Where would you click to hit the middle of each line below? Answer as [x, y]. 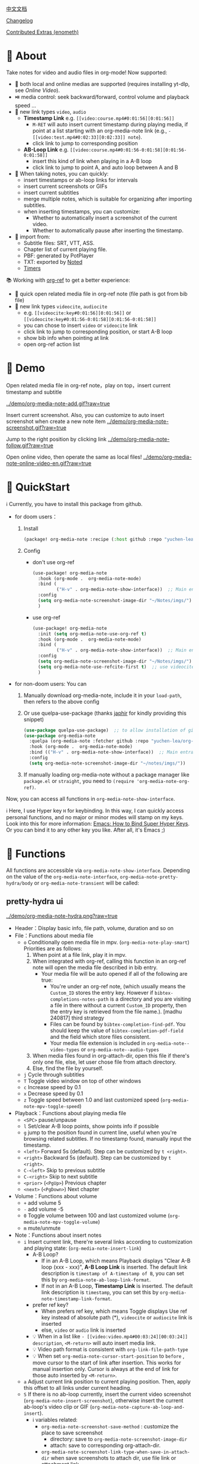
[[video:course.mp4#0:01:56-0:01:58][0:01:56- [129, 150]
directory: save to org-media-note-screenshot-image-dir [119, 1439]
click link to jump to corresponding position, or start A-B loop [98, 332]
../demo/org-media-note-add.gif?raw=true [58, 403]
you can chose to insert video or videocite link [81, 325]
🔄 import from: [32, 237]
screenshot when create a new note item [56, 421]
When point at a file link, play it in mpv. [79, 954]
